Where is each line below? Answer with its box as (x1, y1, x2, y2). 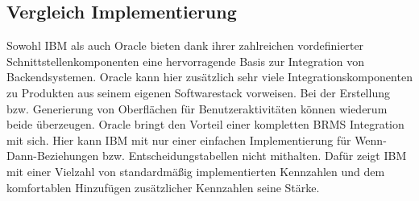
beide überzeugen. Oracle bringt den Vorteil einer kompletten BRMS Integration (6, 116, 404, 133)
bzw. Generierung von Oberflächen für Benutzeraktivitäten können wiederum (6, 100, 388, 117)
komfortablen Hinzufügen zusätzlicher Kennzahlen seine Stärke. (6, 178, 320, 195)
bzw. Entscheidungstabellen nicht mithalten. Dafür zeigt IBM (102, 147, 407, 164)
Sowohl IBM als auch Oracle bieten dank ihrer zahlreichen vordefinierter (6, 37, 364, 54)
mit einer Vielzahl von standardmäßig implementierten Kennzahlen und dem (6, 162, 385, 179)
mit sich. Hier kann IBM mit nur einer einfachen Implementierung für (6, 131, 351, 148)
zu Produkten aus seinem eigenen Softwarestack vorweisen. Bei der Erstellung (6, 84, 390, 100)
